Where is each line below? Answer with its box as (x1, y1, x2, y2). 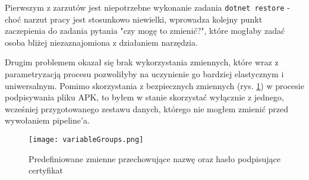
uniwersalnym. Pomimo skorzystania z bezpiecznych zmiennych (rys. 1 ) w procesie (5, 79, 304, 91)
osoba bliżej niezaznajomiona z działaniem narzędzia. (5, 36, 198, 48)
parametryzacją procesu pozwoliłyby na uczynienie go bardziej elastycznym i (5, 68, 284, 80)
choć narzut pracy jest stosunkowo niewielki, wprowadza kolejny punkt (5, 12, 263, 25)
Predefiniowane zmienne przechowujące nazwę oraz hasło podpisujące (29, 152, 280, 165)
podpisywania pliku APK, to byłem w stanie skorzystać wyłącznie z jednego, (5, 91, 284, 103)
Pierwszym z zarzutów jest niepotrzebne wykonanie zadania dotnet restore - (5, 1, 290, 13)
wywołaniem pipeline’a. (5, 114, 90, 127)
